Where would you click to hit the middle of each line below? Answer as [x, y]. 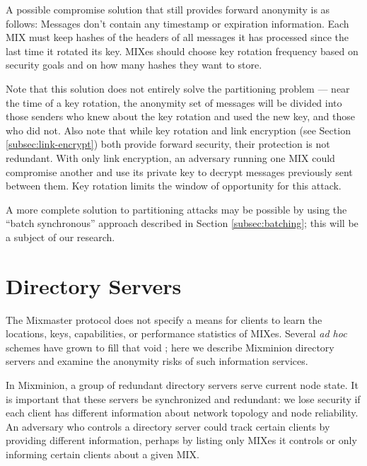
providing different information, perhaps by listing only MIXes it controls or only [181, 440]
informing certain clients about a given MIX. [103, 454]
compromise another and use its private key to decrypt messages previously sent [179, 171]
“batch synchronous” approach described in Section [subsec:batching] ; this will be [182, 223]
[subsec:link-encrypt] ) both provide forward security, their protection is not [168, 144]
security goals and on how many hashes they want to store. [134, 65]
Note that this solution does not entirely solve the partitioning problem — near [178, 88]
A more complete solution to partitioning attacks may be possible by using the [176, 209]
